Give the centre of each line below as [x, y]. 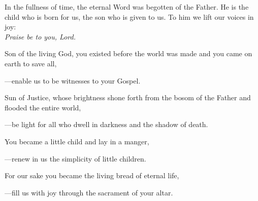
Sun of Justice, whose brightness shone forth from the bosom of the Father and [128, 97]
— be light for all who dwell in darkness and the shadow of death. [106, 124]
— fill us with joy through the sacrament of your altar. [89, 192]
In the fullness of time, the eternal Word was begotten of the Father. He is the [127, 7]
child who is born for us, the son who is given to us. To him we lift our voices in [129, 16]
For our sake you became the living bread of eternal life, [92, 175]
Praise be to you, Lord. [40, 36]
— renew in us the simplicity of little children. [75, 158]
